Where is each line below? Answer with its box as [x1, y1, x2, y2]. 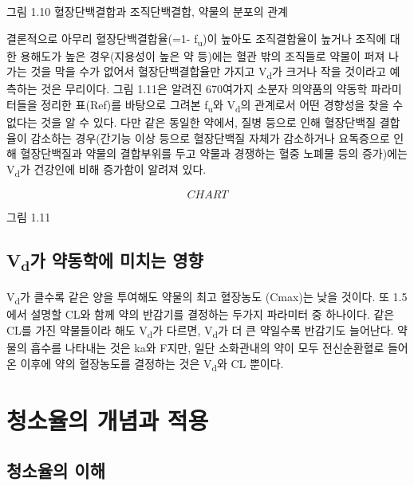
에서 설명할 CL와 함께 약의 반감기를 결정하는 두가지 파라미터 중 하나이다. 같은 [6, 306, 395, 323]
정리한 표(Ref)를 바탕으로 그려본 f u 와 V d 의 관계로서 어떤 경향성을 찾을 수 [41, 96, 404, 115]
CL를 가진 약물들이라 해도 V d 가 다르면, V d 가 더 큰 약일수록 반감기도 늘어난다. [6, 321, 394, 340]
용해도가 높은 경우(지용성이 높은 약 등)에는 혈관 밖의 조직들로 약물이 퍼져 [20, 47, 385, 64]
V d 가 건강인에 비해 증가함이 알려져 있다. [6, 160, 207, 179]
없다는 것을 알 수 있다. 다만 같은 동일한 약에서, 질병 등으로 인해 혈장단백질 [6, 114, 377, 131]
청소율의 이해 [6, 458, 105, 483]
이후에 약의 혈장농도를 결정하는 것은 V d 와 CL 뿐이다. [20, 355, 284, 374]
